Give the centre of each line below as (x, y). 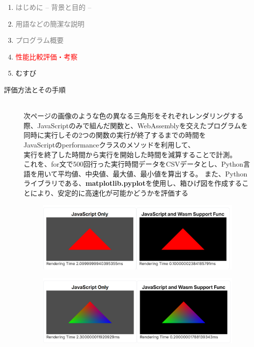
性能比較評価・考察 (46, 56)
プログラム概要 (40, 40)
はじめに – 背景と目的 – (53, 7)
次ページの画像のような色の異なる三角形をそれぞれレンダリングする (134, 116)
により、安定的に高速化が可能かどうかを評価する (109, 192)
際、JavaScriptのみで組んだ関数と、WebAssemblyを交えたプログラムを (136, 125)
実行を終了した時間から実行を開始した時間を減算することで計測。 (130, 154)
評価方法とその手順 (35, 89)
